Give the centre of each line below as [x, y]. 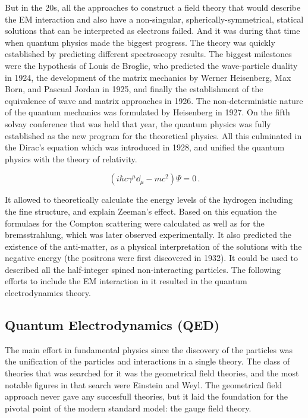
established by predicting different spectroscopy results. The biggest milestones [148, 54]
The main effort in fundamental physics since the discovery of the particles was [149, 349]
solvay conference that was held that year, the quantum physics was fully [138, 123]
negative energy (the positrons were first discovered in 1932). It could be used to [151, 258]
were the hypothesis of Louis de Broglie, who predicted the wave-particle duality [151, 65]
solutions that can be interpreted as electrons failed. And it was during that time [153, 31]
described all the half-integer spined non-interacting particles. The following [143, 269]
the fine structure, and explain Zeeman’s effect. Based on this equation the [141, 211]
